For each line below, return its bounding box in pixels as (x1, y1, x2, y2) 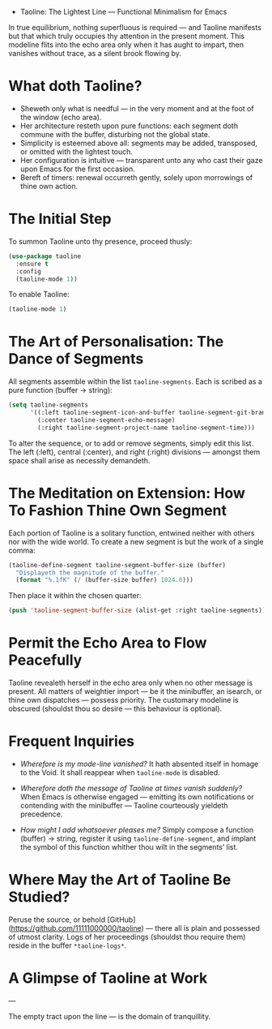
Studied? (8, 888, 70, 906)
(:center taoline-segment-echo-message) (37, 415, 176, 424)
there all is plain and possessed (155, 923, 261, 932)
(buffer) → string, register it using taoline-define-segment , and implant (19, 833, 257, 843)
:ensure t (15, 260, 49, 268)
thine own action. (19, 181, 79, 191)
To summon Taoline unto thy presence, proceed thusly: (8, 236, 193, 246)
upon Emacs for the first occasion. (19, 164, 136, 174)
